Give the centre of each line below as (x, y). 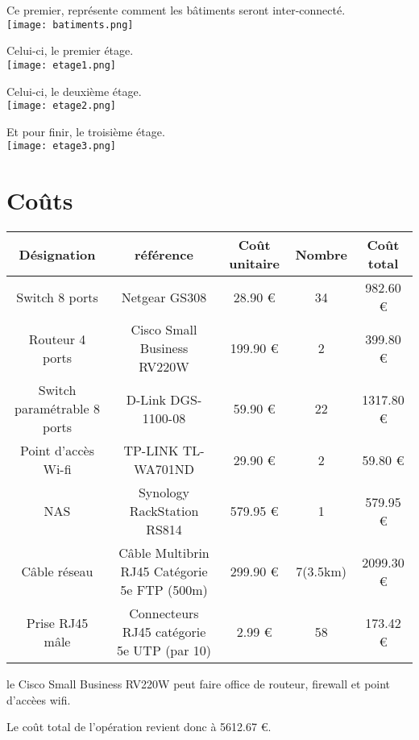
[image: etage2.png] (62, 106)
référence (164, 254)
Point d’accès (57, 451)
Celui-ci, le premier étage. (70, 50)
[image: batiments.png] (70, 25)
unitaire (255, 264)
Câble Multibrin (164, 553)
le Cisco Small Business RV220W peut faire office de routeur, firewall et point (199, 684)
